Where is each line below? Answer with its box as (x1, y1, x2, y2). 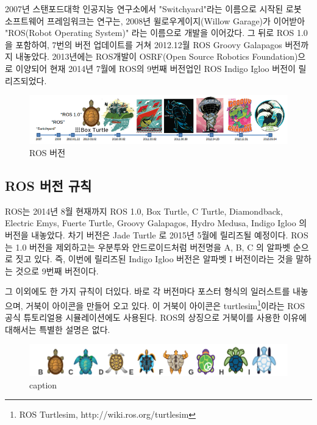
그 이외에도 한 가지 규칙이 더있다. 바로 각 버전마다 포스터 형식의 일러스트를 (5, 285, 290, 298)
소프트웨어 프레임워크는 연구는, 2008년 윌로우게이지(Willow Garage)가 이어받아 (5, 14, 305, 27)
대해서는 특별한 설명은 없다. (5, 323, 110, 335)
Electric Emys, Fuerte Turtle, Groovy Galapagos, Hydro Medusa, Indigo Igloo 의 (5, 216, 307, 229)
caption (29, 378, 57, 391)
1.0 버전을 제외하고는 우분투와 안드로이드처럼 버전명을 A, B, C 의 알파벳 (15, 240, 291, 253)
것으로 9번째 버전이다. (15, 264, 99, 277)
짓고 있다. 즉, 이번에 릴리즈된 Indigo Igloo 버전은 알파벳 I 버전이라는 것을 (15, 252, 293, 265)
